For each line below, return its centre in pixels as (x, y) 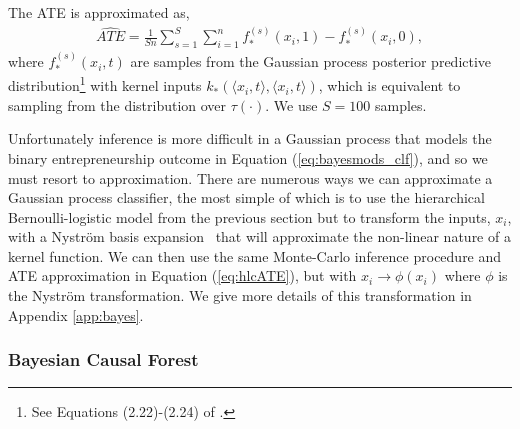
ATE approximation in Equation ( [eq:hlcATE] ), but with (182, 275)
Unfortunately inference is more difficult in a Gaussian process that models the (250, 138)
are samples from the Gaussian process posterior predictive (311, 61)
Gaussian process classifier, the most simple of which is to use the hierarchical (246, 197)
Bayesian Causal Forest (103, 359)
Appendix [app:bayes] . (76, 314)
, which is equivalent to (389, 85)
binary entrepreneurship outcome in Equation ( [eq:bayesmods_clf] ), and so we (248, 157)
